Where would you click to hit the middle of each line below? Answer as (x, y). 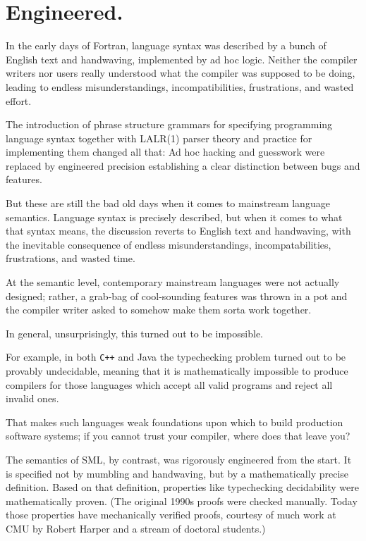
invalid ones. (32, 398)
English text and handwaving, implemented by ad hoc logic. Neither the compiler (182, 59)
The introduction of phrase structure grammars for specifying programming (169, 124)
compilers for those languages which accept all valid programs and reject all (169, 384)
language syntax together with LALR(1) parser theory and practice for (159, 138)
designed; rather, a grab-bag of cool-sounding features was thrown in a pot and (177, 296)
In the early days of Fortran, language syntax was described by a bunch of (166, 45)
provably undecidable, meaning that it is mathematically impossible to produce (177, 371)
